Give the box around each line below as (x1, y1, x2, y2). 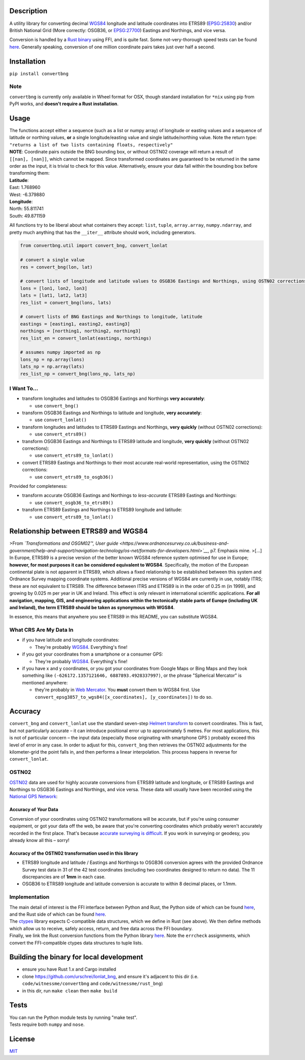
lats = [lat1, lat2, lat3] (20, 293, 87, 298)
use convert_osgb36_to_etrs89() (35, 500, 114, 506)
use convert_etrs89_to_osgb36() (35, 474, 114, 480)
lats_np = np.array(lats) (20, 364, 85, 369)
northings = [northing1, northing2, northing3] (20, 328, 141, 334)
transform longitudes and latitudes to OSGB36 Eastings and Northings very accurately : (22, 395, 205, 401)
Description (9, 7, 48, 15)
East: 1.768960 (9, 184, 41, 191)
